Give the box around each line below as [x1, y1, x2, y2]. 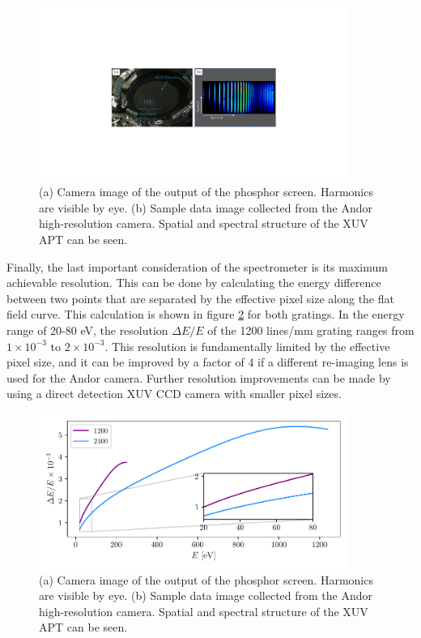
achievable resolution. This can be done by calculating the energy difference [6, 274, 381, 291]
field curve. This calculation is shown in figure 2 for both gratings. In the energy [6, 306, 405, 323]
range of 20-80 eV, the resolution [6, 321, 168, 338]
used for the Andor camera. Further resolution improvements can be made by [6, 369, 391, 386]
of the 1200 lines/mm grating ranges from [207, 321, 415, 338]
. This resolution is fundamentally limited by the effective [104, 337, 390, 354]
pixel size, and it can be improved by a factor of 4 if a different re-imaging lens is [6, 353, 409, 370]
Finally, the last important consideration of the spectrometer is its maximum [6, 258, 388, 275]
